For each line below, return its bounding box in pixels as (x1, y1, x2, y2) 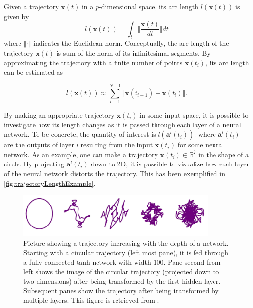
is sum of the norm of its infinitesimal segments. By (56, 48, 211, 58)
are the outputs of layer (4, 140, 75, 150)
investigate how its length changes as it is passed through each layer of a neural (4, 119, 241, 129)
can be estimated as (4, 67, 63, 77)
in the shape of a (198, 149, 249, 159)
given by (4, 11, 29, 21)
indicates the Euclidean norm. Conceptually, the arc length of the (33, 38, 229, 48)
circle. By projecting (4, 159, 64, 169)
